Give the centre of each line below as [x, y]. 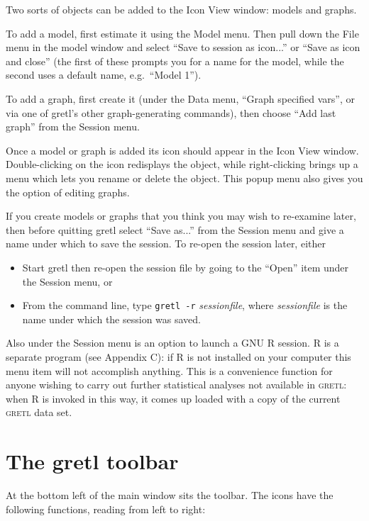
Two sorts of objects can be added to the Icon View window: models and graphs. [181, 9]
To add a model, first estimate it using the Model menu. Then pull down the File [182, 33]
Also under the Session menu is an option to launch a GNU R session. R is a [172, 343]
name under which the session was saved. [112, 319]
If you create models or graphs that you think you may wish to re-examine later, [181, 216]
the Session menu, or [67, 281]
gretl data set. [39, 412]
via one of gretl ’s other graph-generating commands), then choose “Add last [171, 112]
